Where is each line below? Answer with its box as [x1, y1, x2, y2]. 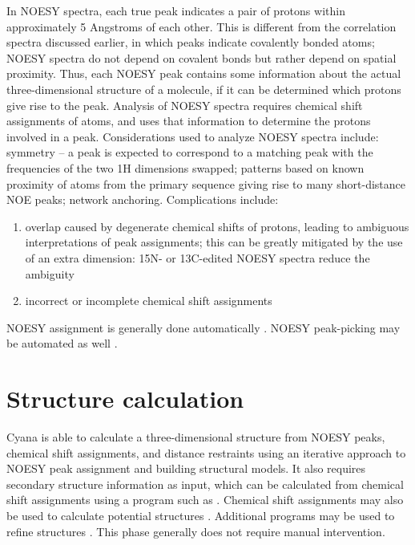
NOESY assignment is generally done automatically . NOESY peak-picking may [6, 319, 401, 336]
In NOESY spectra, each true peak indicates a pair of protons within [6, 2, 345, 18]
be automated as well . [6, 335, 118, 352]
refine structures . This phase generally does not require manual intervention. [6, 523, 385, 539]
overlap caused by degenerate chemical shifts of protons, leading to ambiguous [25, 218, 409, 234]
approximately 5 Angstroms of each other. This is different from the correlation [6, 18, 397, 35]
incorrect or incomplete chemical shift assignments [25, 292, 272, 309]
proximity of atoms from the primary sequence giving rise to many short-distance [6, 175, 405, 192]
